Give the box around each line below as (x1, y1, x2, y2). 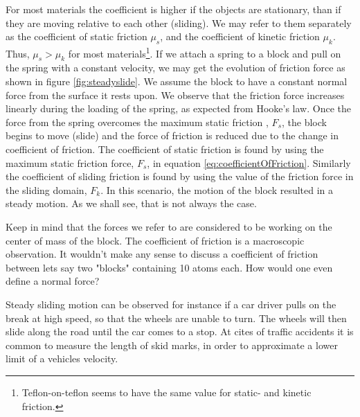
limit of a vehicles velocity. (6, 351, 118, 366)
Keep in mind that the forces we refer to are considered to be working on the (6, 219, 332, 233)
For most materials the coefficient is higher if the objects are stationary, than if (6, 2, 341, 16)
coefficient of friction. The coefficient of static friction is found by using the (6, 142, 324, 156)
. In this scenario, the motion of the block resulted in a (100, 182, 334, 197)
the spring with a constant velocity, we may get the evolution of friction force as (6, 60, 345, 75)
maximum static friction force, (6, 155, 134, 170)
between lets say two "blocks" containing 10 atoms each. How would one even (6, 260, 333, 274)
